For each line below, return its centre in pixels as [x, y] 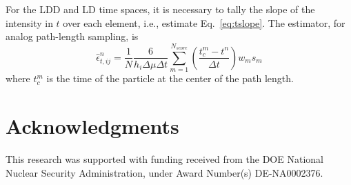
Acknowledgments [92, 126]
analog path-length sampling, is [72, 36]
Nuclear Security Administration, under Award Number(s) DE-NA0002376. [164, 172]
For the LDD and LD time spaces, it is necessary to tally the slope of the [160, 9]
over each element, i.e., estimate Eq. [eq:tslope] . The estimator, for [204, 22]
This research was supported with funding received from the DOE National [164, 159]
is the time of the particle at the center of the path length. [170, 78]
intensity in [29, 22]
